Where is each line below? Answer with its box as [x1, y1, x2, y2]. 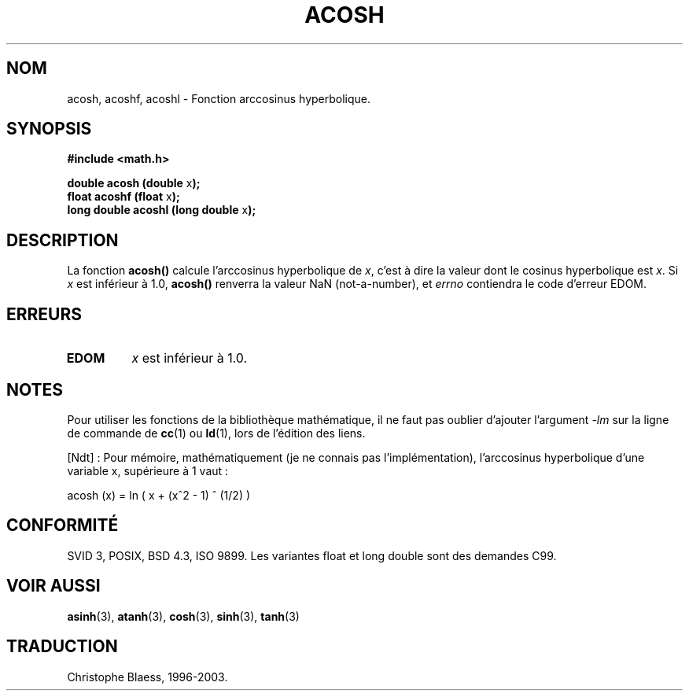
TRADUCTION [6, 636, 118, 657]
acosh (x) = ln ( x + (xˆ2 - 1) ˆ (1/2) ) [67, 488, 251, 502]
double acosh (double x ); [67, 176, 201, 190]
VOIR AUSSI [6, 576, 101, 596]
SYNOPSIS [6, 119, 92, 139]
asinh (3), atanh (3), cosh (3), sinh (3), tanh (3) [67, 609, 300, 623]
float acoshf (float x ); [67, 190, 180, 204]
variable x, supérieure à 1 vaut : [67, 463, 229, 478]
